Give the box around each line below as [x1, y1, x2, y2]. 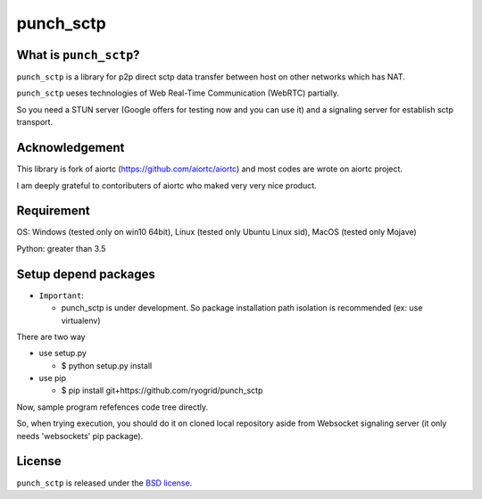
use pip [38, 373, 67, 384]
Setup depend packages [16, 266, 155, 281]
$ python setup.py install [61, 360, 153, 370]
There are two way [16, 331, 86, 342]
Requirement [16, 204, 91, 219]
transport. [16, 117, 54, 128]
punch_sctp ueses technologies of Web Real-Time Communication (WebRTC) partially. [16, 87, 339, 98]
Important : [38, 290, 84, 301]
